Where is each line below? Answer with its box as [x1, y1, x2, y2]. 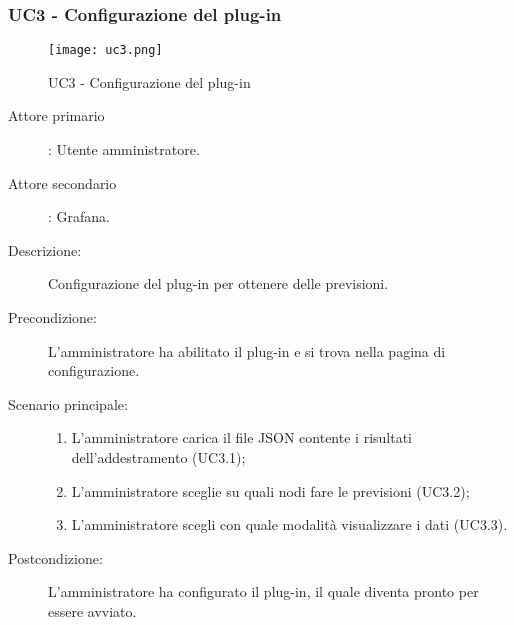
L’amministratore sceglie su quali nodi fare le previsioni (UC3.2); [71, 480, 470, 501]
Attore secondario [8, 172, 117, 193]
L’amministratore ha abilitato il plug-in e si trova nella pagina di [48, 340, 446, 361]
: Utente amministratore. [48, 139, 200, 160]
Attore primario [8, 105, 105, 126]
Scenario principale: [8, 393, 128, 414]
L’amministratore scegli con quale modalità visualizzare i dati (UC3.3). [71, 514, 508, 535]
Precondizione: [8, 307, 97, 328]
